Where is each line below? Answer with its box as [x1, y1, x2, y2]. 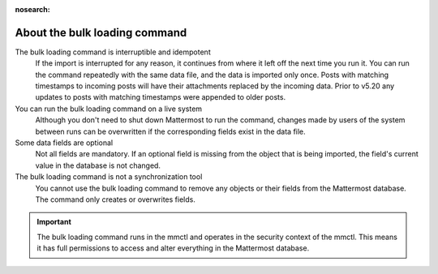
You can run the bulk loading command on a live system [15, 104, 203, 113]
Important [36, 217, 72, 227]
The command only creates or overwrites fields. [35, 195, 196, 204]
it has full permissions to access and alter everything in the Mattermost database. [36, 243, 310, 253]
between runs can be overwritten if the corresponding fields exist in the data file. [35, 126, 306, 136]
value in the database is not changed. [35, 161, 161, 170]
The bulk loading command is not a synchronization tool [15, 172, 203, 182]
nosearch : [15, 5, 50, 14]
